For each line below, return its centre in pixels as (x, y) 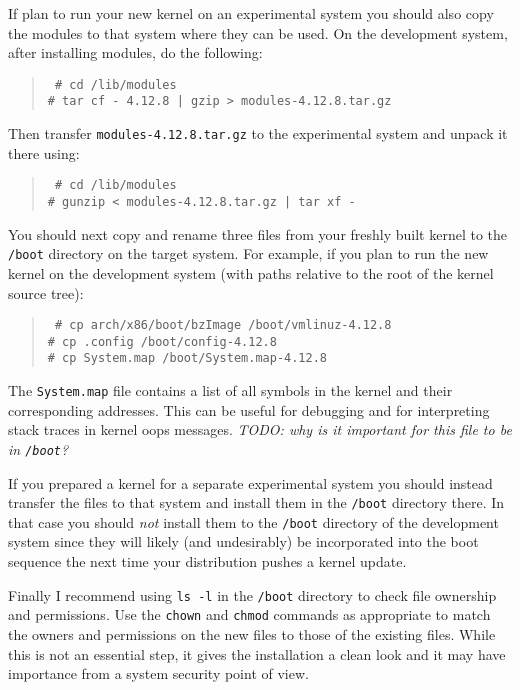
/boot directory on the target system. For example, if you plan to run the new (248, 253)
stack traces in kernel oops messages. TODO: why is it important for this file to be (260, 429)
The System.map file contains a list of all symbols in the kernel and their (230, 390)
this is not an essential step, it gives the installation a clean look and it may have (257, 653)
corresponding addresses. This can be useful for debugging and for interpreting (249, 409)
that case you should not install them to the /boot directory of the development (253, 521)
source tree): (46, 292)
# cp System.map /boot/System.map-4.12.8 (187, 358)
